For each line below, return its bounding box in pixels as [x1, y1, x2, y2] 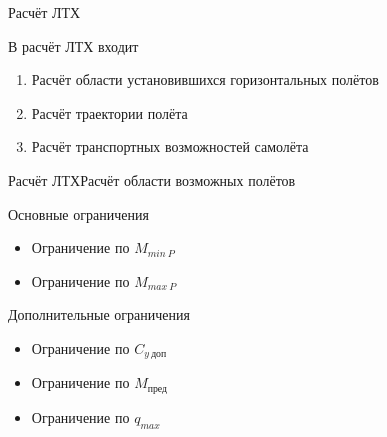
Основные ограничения [8, 203, 149, 224]
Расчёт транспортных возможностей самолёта [31, 136, 309, 157]
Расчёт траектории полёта [31, 102, 188, 123]
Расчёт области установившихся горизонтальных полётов [31, 69, 379, 90]
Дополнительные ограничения [8, 304, 190, 325]
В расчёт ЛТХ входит [8, 35, 139, 56]
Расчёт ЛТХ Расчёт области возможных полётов [8, 169, 296, 190]
